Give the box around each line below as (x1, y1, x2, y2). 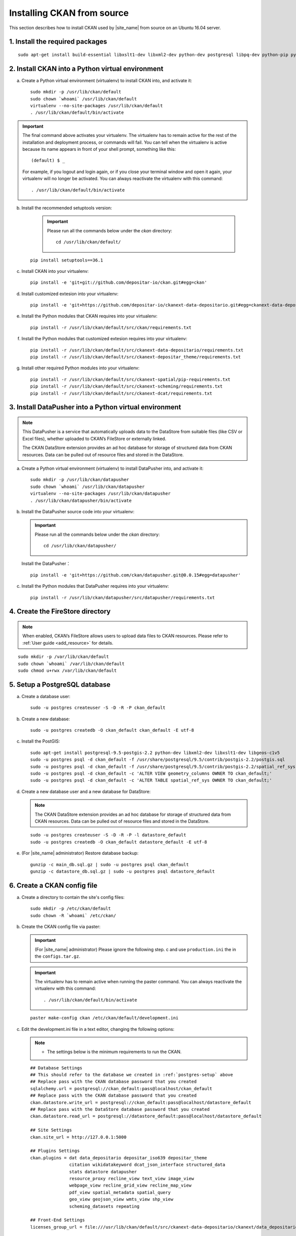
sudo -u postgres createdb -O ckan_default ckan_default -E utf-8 (30, 727, 194, 733)
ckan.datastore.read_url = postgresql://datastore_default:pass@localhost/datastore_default (30, 1113, 262, 1119)
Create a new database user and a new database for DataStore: (21, 789, 151, 795)
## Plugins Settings (30, 1148, 80, 1154)
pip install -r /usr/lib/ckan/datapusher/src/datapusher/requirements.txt (30, 595, 215, 600)
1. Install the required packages (9, 38, 107, 46)
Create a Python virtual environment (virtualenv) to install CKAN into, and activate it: (21, 77, 192, 84)
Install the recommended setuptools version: (21, 205, 112, 211)
